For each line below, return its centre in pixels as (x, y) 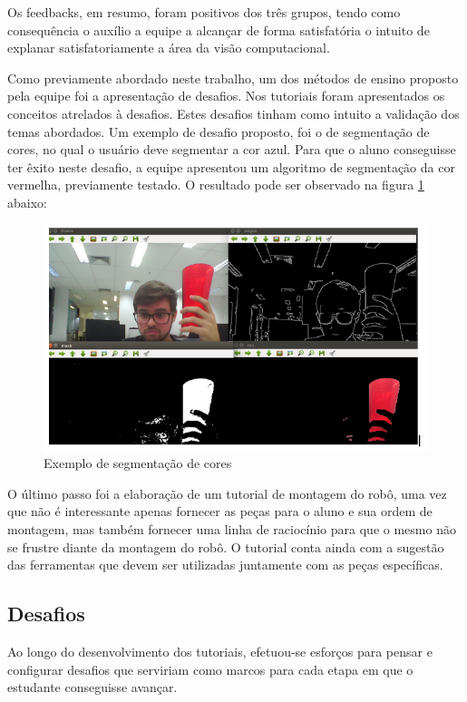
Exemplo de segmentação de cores (138, 463)
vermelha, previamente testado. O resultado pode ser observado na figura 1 (216, 185)
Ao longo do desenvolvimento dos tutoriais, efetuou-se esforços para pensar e (220, 652)
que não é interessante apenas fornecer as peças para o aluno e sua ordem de (220, 511)
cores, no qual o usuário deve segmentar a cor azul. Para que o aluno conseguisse (232, 149)
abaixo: (27, 202)
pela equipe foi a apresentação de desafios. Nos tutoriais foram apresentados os (226, 96)
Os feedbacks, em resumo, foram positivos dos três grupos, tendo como (204, 12)
